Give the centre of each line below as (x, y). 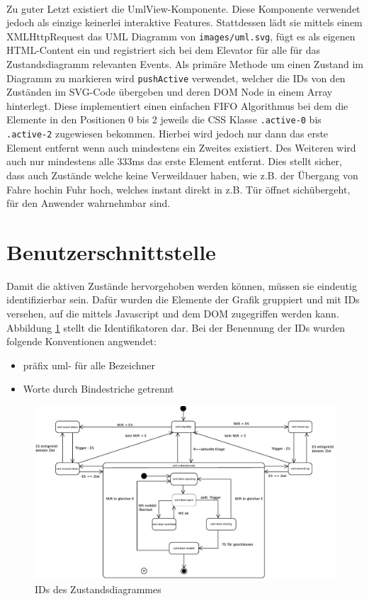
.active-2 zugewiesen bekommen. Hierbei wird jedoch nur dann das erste (168, 134)
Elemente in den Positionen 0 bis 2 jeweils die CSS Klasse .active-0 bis (164, 119)
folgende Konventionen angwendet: (81, 341)
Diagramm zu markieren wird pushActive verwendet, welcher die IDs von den (176, 78)
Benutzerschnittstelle (111, 251)
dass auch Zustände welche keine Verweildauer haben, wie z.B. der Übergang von (182, 175)
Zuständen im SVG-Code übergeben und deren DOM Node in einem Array (170, 92)
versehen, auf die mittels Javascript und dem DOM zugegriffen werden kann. (173, 314)
